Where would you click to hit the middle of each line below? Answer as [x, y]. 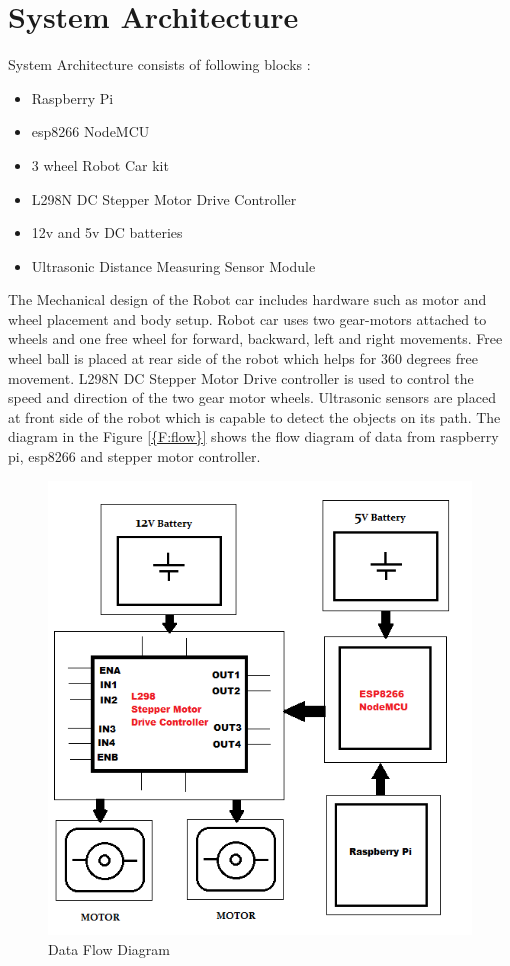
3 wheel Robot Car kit [100, 164]
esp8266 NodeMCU [90, 131]
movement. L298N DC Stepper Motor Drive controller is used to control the [241, 377]
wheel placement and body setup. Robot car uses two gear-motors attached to [247, 318]
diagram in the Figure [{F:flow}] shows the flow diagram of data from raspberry [253, 436]
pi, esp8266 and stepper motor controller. [134, 456]
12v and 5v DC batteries [107, 232]
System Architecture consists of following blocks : [159, 64]
